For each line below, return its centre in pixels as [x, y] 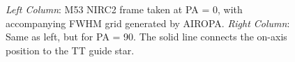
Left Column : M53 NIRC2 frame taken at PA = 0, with [124, 9]
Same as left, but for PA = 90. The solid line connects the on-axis [146, 37]
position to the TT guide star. [70, 50]
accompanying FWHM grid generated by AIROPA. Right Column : [148, 23]
